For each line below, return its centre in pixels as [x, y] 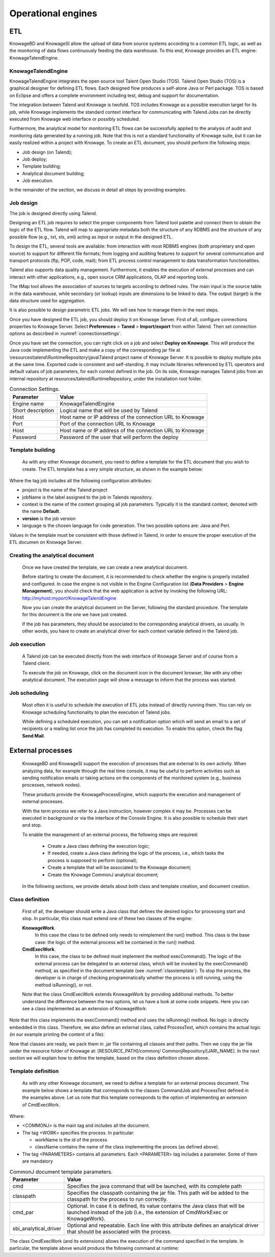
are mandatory [38, 1161]
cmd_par [23, 1212]
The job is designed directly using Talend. [53, 213]
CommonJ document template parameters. [61, 1171]
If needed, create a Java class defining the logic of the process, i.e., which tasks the [136, 853]
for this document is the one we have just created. [75, 615]
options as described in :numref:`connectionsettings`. [66, 333]
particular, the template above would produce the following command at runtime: [94, 1248]
